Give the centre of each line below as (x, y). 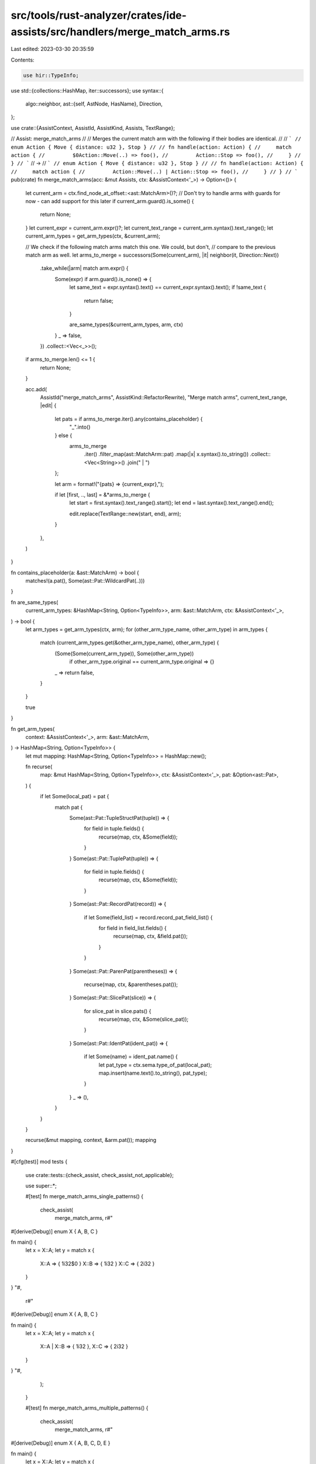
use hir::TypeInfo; (51, 75)
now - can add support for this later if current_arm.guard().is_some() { (110, 201)
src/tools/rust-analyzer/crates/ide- (99, 15)
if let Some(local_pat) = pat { (75, 796)
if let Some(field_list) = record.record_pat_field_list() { (148, 917)
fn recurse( (39, 767)
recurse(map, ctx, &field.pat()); (150, 936)
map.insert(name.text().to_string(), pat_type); (153, 1073)
